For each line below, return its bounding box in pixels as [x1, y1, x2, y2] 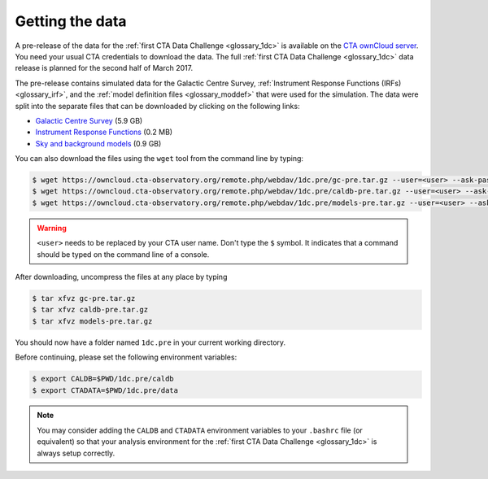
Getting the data [15, 12, 127, 30]
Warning [37, 223, 67, 233]
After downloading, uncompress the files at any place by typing [15, 272, 228, 281]
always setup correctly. [37, 448, 115, 458]
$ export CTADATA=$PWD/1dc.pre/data [32, 385, 179, 394]
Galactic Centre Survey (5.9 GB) [35, 115, 143, 125]
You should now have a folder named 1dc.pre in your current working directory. [15, 337, 286, 347]
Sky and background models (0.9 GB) [35, 138, 162, 148]
